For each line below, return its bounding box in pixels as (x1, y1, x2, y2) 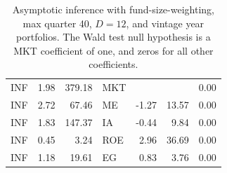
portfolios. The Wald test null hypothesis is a (16, 29, 211, 44)
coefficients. (89, 57, 138, 71)
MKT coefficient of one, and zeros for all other (13, 43, 214, 57)
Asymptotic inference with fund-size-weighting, (12, 2, 214, 16)
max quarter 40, (22, 15, 92, 30)
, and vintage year (126, 15, 205, 30)
